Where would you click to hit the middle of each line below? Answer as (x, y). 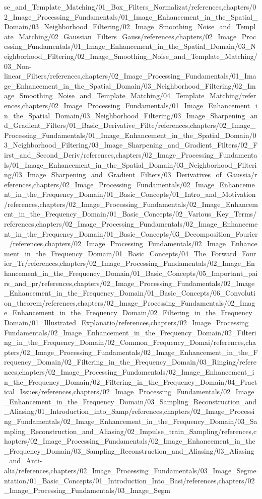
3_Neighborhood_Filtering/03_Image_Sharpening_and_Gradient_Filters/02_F (131, 145)
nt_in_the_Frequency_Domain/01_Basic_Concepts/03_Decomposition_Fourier (131, 233)
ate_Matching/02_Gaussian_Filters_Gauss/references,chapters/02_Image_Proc (130, 36)
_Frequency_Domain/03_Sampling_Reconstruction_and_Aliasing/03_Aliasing (129, 450)
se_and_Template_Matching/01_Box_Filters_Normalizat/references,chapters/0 (130, 7)
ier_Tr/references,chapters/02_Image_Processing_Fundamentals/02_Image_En (129, 263)
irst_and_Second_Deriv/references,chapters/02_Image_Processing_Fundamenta (131, 154)
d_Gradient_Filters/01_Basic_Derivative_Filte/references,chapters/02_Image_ (130, 125)
